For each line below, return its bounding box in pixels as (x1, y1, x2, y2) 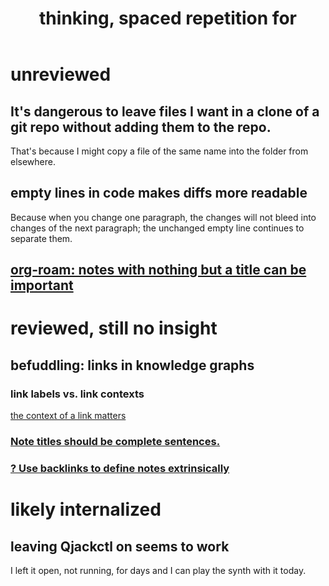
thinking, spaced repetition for (39, 7, 297, 30)
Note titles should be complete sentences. (10, 435, 221, 448)
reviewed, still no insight (10, 317, 218, 340)
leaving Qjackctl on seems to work (10, 538, 230, 555)
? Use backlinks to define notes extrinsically (10, 461, 230, 475)
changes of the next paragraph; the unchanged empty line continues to (10, 222, 305, 234)
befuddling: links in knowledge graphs (10, 357, 255, 374)
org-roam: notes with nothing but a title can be (10, 262, 307, 279)
